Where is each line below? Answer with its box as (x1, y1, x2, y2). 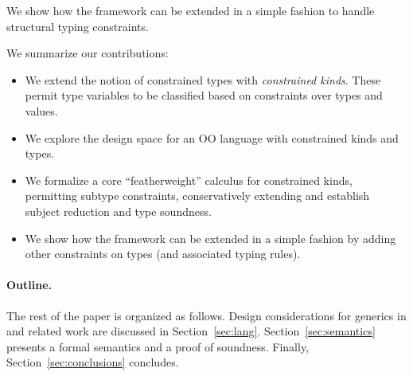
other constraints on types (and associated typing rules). (25, 245, 301, 262)
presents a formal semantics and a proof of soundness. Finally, (6, 338, 310, 354)
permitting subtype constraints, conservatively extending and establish (25, 187, 370, 204)
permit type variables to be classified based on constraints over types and (25, 87, 383, 104)
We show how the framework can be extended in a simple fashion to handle (6, 2, 375, 18)
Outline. (6, 276, 53, 293)
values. (25, 102, 58, 119)
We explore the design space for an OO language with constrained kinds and (25, 129, 399, 146)
